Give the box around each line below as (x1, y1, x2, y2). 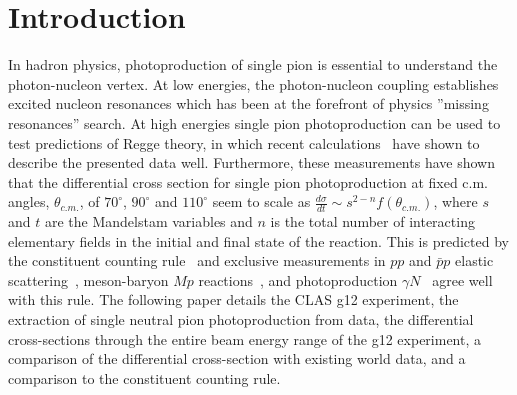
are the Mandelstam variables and (44, 211, 253, 232)
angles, (8, 191, 50, 212)
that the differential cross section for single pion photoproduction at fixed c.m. (8, 171, 488, 192)
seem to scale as (212, 191, 311, 212)
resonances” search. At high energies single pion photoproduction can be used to (8, 112, 501, 133)
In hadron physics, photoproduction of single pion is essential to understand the (8, 54, 498, 75)
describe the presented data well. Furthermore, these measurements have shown (8, 152, 495, 173)
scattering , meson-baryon (8, 269, 169, 290)
